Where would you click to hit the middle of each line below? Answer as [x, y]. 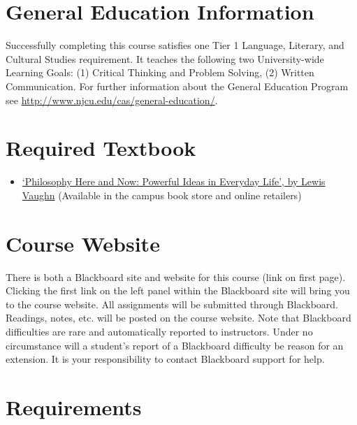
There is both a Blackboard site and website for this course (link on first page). [176, 276]
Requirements [74, 406]
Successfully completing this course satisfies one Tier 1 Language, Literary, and [175, 45]
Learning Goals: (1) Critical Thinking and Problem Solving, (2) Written [160, 72]
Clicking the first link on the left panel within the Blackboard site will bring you [178, 290]
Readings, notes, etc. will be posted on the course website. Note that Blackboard [178, 318]
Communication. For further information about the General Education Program [177, 86]
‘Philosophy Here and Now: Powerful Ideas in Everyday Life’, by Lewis [174, 181]
